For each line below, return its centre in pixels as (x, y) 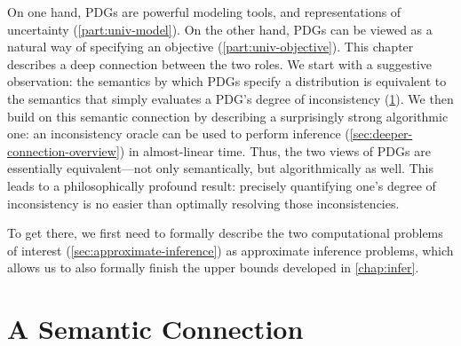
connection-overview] (64, 150)
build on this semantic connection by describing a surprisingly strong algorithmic (228, 116)
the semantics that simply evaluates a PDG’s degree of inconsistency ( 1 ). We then (230, 98)
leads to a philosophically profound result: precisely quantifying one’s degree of (222, 185)
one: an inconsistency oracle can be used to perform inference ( (179, 134)
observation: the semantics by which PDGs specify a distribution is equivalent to (227, 81)
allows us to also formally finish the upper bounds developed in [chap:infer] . (213, 267)
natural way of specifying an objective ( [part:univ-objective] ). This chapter (211, 47)
